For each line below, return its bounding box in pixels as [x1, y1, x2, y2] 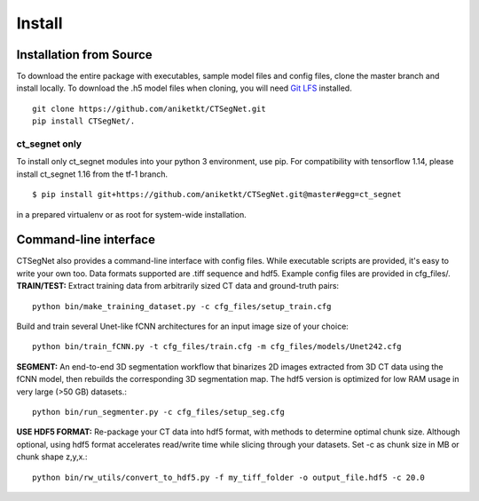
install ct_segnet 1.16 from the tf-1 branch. [16, 169, 169, 179]
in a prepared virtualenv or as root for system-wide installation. [16, 209, 247, 219]
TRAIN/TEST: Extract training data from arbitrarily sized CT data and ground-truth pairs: [16, 281, 340, 291]
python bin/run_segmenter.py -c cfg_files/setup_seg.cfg [32, 407, 286, 417]
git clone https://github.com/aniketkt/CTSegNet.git [32, 103, 266, 114]
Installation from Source [16, 47, 153, 62]
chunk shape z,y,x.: [16, 451, 88, 462]
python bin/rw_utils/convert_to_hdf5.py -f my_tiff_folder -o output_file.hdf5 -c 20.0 [32, 472, 426, 482]
